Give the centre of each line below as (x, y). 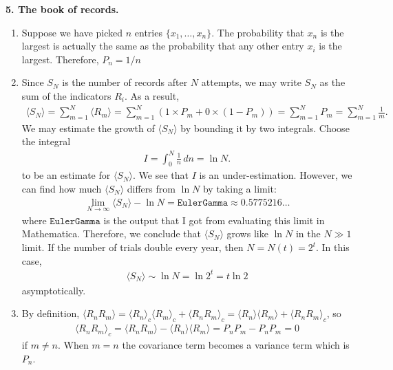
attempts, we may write (251, 82)
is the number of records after (125, 82)
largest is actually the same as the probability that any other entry (163, 46)
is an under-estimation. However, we (276, 175)
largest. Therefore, (60, 59)
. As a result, (152, 95)
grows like (247, 233)
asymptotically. (54, 290)
